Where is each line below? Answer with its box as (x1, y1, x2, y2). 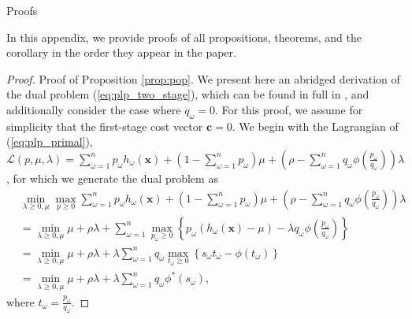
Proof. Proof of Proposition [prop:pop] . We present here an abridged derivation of (6, 70, 400, 87)
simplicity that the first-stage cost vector (6, 117, 203, 134)
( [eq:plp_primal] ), (6, 133, 93, 150)
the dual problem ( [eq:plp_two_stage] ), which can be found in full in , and (6, 86, 369, 102)
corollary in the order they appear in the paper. (6, 44, 236, 61)
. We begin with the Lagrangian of (232, 117, 399, 134)
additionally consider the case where (6, 101, 181, 117)
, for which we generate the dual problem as (6, 169, 218, 186)
